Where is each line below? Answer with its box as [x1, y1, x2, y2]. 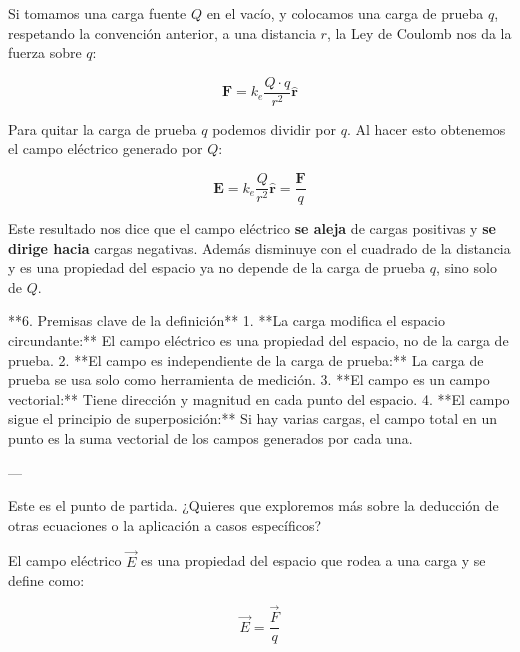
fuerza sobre [8, 42, 82, 63]
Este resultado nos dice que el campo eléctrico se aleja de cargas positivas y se [8, 218, 496, 239]
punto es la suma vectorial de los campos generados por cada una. [8, 428, 413, 449]
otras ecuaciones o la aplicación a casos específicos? [8, 514, 322, 535]
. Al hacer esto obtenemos [346, 118, 506, 139]
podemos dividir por [212, 118, 337, 139]
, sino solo [436, 257, 497, 278]
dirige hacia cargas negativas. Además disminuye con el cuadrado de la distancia [8, 237, 511, 258]
